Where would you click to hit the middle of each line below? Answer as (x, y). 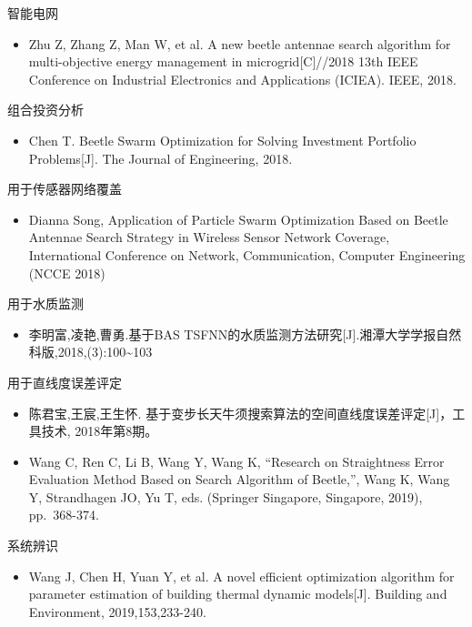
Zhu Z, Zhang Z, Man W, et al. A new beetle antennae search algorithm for (240, 43)
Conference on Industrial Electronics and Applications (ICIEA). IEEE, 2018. (242, 79)
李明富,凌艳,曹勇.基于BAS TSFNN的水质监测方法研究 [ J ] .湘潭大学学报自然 (245, 334)
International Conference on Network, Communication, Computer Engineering (247, 254)
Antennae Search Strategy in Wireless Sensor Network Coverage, (209, 237)
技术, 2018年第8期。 (100, 431)
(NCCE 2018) (67, 273)
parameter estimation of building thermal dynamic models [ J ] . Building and (238, 594)
